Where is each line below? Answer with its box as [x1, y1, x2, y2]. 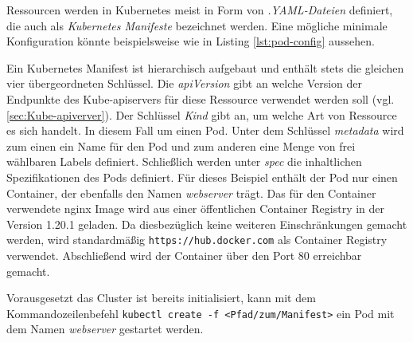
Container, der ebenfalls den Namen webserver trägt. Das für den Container [6, 184, 376, 201]
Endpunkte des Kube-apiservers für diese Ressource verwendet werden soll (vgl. [6, 90, 395, 107]
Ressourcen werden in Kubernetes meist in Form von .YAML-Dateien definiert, [6, 2, 393, 18]
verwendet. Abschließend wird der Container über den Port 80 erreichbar [6, 246, 362, 263]
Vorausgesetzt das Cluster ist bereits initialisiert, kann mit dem [6, 289, 316, 306]
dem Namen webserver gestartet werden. [6, 320, 204, 337]
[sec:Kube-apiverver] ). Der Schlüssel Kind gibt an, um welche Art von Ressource [6, 106, 397, 123]
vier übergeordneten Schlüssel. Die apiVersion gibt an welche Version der [6, 75, 363, 92]
